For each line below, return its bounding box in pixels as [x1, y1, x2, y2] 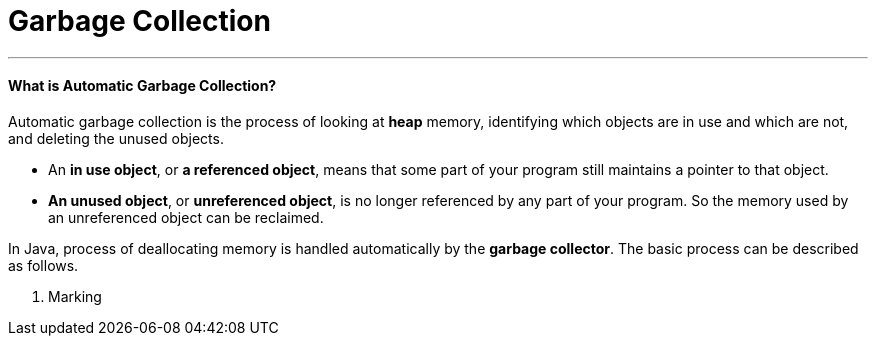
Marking [48, 287, 102, 305]
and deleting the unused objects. [8, 129, 224, 147]
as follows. [8, 256, 79, 274]
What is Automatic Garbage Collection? [8, 77, 277, 95]
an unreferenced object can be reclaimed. [48, 208, 324, 226]
